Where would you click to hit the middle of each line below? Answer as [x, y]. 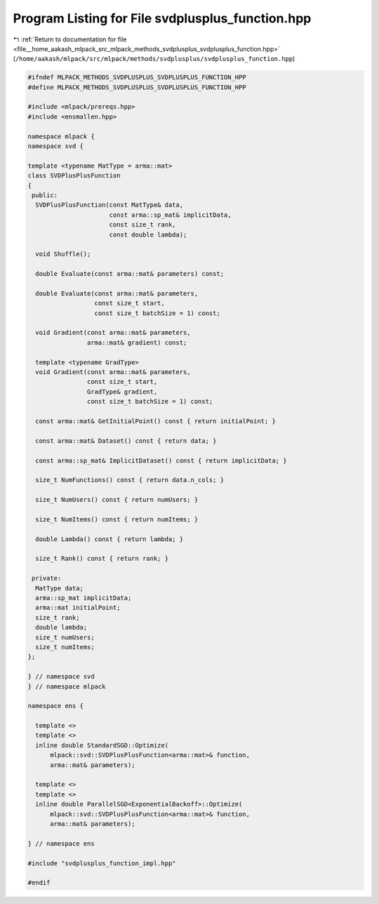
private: [47, 578]
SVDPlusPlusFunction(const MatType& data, [109, 205]
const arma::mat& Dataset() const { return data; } [126, 441]
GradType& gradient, [122, 392]
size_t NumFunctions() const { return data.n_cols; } [130, 480]
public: [45, 195]
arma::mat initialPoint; [78, 608]
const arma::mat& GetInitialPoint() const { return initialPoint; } [156, 421]
